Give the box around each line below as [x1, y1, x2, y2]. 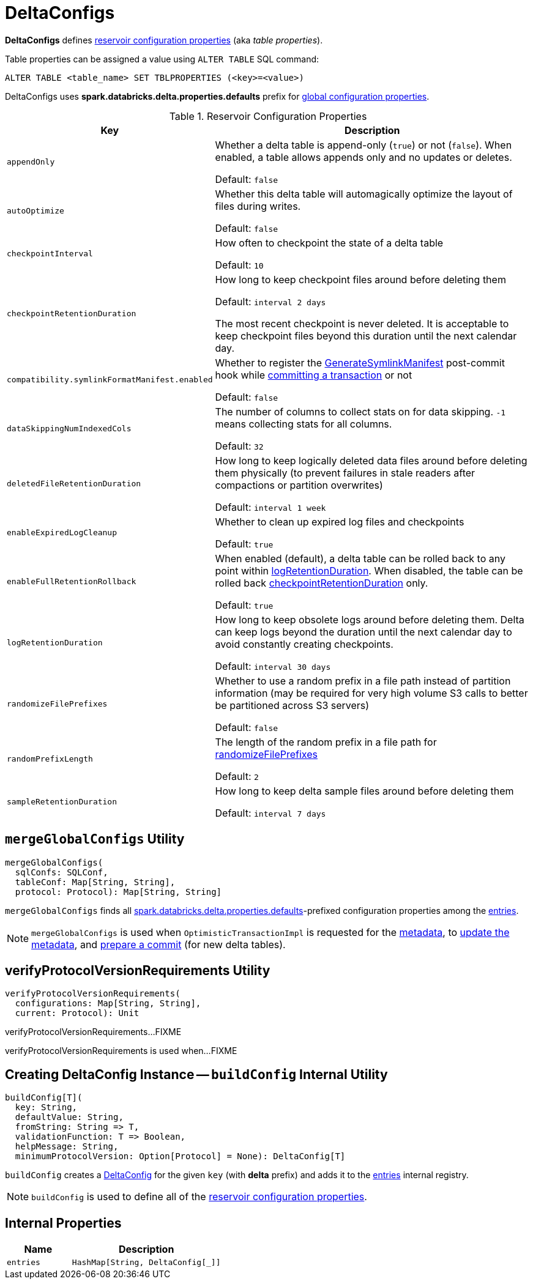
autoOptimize [7, 206, 64, 216]
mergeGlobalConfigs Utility [5, 831, 185, 847]
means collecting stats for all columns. [215, 417, 392, 430]
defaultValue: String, [15, 1112, 124, 1123]
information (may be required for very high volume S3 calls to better [215, 686, 528, 699]
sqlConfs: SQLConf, [15, 867, 108, 877]
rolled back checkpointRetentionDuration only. [215, 576, 428, 589]
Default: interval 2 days [215, 295, 326, 308]
